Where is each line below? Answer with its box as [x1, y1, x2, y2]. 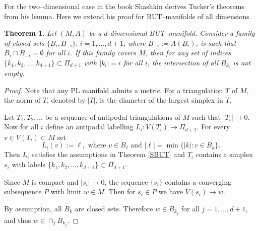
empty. [4, 68, 25, 79]
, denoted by [46, 95, 86, 105]
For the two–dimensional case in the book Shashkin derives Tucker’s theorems [4, 1, 244, 11]
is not [233, 57, 251, 67]
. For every [197, 121, 230, 132]
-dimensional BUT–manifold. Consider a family [107, 28, 255, 38]
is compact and [31, 176, 79, 187]
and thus [4, 214, 31, 225]
